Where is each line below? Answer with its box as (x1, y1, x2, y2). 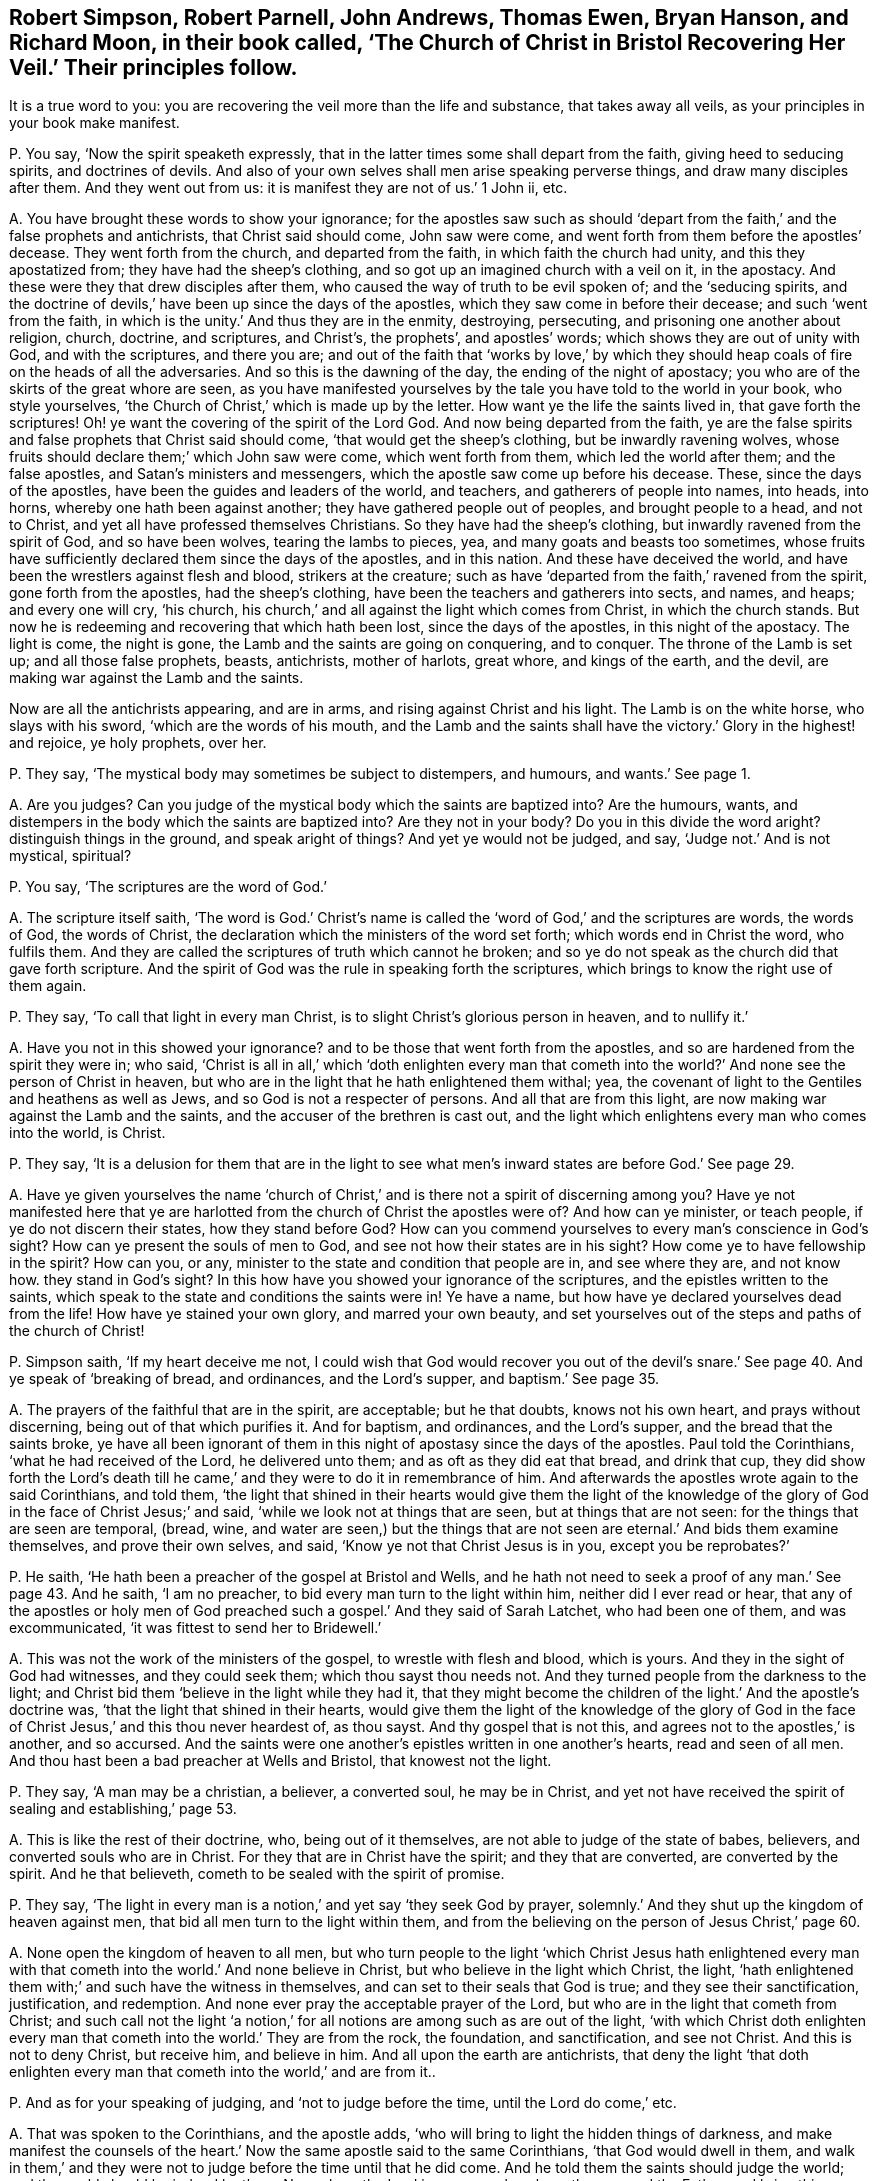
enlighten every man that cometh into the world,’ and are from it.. (9, 2063, 436, 2081)
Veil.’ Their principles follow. (9, 55, 298, 80)
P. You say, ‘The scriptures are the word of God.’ (9, 878, 327, 896)
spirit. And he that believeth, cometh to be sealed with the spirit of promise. (9, 1865, 505, 1883)
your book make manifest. (9, 114, 180, 132)
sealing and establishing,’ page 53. (9, 1800, 237, 1818)
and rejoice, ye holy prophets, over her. (9, 734, 267, 752)
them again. (9, 977, 87, 995)
